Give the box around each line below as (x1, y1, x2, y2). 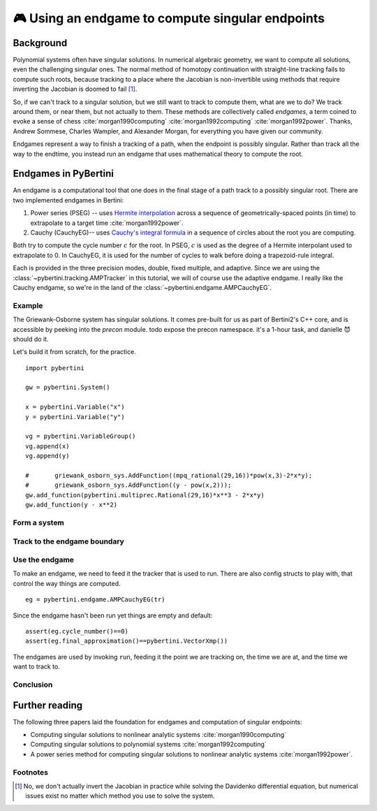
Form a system (13, 518, 64, 527)
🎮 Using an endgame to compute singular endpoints (13, 10, 325, 26)
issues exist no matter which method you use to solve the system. (25, 791, 215, 800)
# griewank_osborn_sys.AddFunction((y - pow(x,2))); (25, 481, 232, 489)
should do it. (13, 335, 49, 343)
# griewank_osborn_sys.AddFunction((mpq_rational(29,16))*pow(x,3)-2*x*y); (25, 472, 313, 479)
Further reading (13, 699, 83, 711)
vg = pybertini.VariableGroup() (25, 432, 136, 440)
